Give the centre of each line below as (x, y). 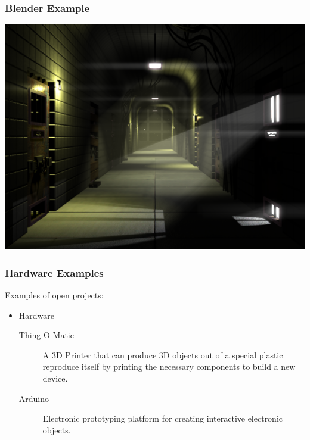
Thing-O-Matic (46, 335)
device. (55, 378)
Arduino (34, 398)
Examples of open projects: (54, 295)
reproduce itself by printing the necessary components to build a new (169, 366)
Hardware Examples (54, 272)
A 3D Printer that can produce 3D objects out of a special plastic (163, 355)
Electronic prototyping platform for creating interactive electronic (163, 418)
